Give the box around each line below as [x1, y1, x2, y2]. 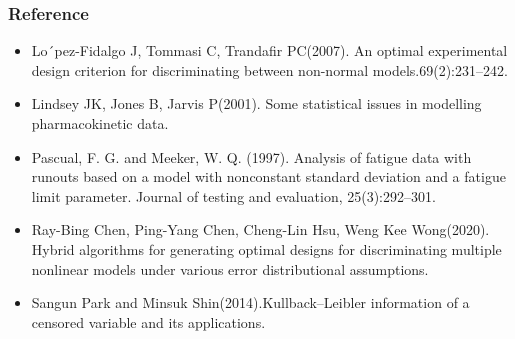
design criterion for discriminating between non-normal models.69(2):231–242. [31, 59, 508, 80]
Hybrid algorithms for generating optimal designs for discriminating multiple [31, 238, 502, 259]
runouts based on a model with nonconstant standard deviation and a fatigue [31, 166, 506, 187]
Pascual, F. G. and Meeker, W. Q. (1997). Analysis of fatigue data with [31, 146, 472, 167]
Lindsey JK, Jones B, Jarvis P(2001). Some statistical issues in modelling [31, 93, 482, 114]
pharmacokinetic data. [31, 113, 169, 133]
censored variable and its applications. [31, 311, 266, 332]
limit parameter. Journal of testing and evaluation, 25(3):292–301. [31, 185, 436, 206]
